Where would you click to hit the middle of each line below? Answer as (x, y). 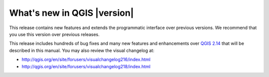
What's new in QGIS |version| (71, 13)
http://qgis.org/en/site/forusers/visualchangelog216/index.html (86, 60)
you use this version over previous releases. (54, 34)
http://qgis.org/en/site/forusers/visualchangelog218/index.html (86, 66)
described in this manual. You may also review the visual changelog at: (82, 50)
